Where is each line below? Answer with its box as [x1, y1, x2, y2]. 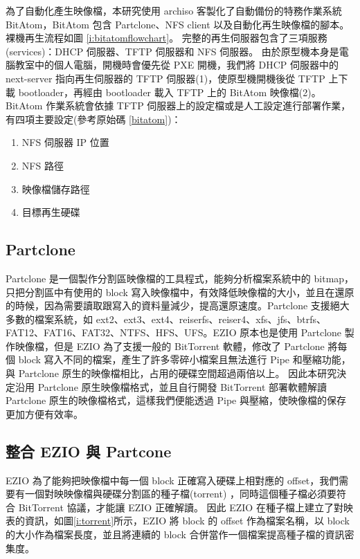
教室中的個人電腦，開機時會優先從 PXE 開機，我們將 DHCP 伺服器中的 [15, 57, 339, 72]
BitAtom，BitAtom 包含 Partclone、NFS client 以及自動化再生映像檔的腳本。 [6, 17, 350, 31]
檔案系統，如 [34, 311, 93, 326]
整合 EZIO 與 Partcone [6, 440, 172, 461]
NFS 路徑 [21, 158, 64, 172]
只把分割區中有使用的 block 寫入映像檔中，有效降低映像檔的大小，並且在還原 [6, 284, 354, 299]
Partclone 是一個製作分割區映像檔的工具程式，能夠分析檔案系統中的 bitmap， [6, 271, 354, 285]
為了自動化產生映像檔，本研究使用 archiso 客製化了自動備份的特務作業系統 [6, 3, 342, 17]
